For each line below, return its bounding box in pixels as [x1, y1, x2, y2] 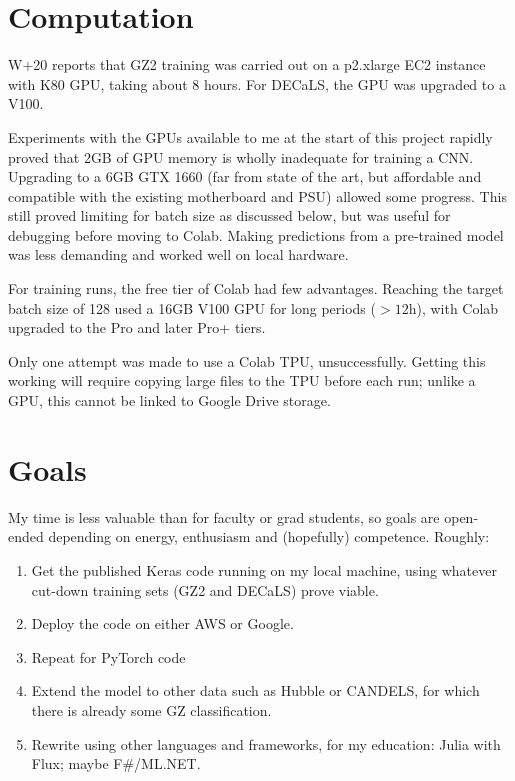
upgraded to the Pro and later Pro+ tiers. [8, 317, 266, 338]
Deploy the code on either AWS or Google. [31, 613, 294, 634]
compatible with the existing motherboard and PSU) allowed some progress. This [8, 185, 507, 206]
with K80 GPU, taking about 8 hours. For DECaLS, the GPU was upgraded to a [8, 73, 506, 94]
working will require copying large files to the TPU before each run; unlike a [8, 370, 476, 391]
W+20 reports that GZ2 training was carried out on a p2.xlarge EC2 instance [8, 54, 486, 75]
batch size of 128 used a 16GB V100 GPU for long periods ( [8, 297, 376, 318]
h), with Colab [408, 297, 499, 318]
